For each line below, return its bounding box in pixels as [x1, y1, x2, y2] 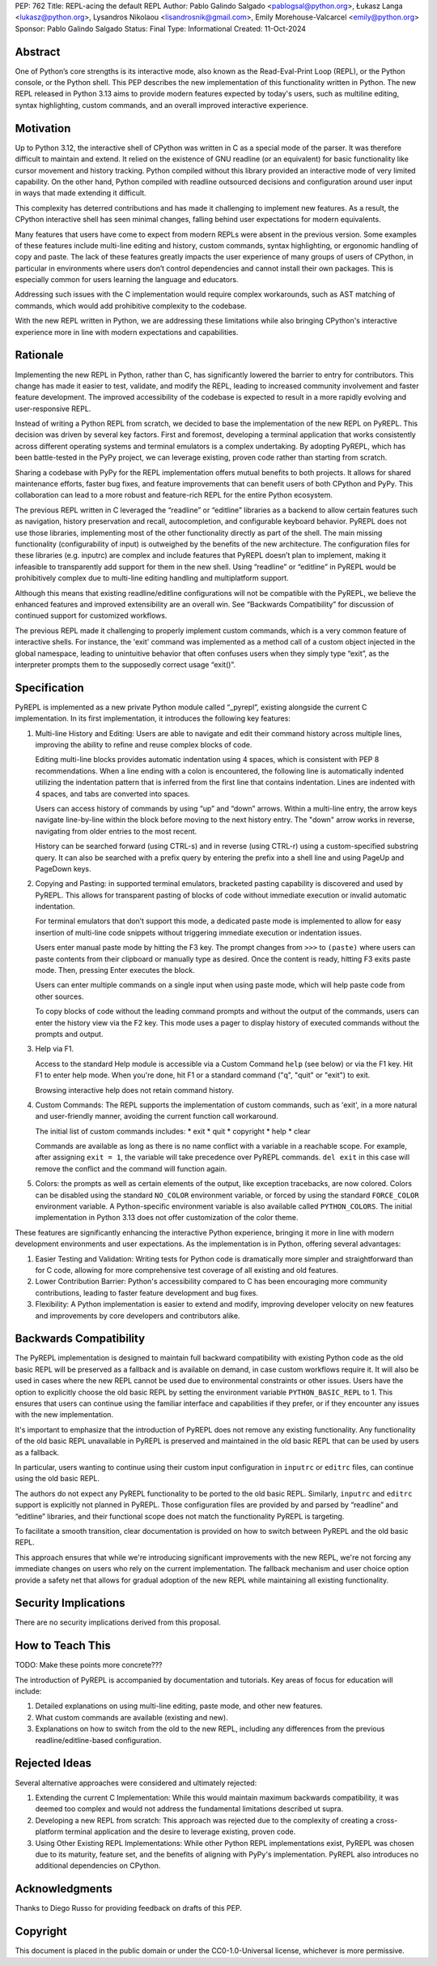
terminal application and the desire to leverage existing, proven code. [65, 1827, 296, 1836]
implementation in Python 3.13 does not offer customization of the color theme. [35, 1213, 299, 1223]
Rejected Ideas [15, 1756, 92, 1771]
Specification [15, 681, 84, 695]
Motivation [15, 122, 71, 135]
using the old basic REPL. [15, 1474, 100, 1484]
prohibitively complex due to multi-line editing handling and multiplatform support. [15, 573, 289, 583]
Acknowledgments [15, 1882, 113, 1896]
